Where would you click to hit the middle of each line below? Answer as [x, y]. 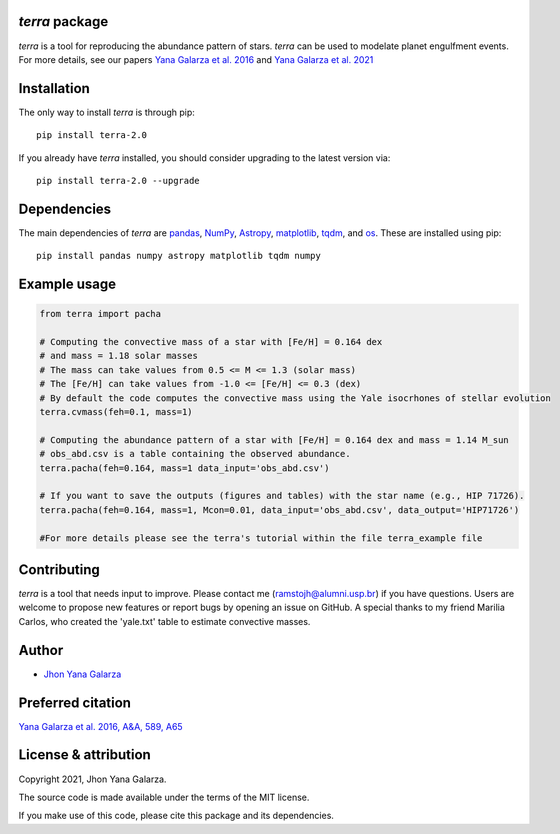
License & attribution [85, 755]
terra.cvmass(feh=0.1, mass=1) [116, 412]
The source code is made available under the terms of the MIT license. [164, 797]
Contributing [59, 569]
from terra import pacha [100, 314]
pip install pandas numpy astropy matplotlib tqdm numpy [179, 256]
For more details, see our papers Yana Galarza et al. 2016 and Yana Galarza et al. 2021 [196, 59]
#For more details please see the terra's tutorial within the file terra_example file [261, 538]
